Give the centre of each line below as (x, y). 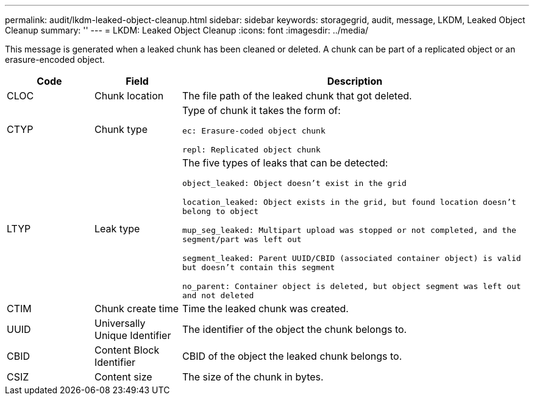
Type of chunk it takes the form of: (261, 110)
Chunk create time (137, 309)
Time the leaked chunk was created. (265, 309)
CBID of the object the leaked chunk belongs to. (292, 356)
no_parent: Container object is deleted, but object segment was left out (351, 286)
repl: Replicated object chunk (251, 150)
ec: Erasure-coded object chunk (254, 131)
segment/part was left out (242, 239)
